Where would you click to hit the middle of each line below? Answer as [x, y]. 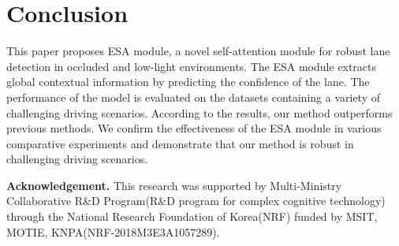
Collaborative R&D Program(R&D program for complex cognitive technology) [196, 201]
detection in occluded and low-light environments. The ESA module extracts [192, 66]
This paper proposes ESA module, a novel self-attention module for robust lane [198, 51]
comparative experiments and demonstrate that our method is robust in [180, 143]
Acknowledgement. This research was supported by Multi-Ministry [174, 185]
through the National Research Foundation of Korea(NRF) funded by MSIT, [192, 216]
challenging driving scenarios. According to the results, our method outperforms [199, 112]
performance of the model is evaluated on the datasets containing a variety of [193, 97]
